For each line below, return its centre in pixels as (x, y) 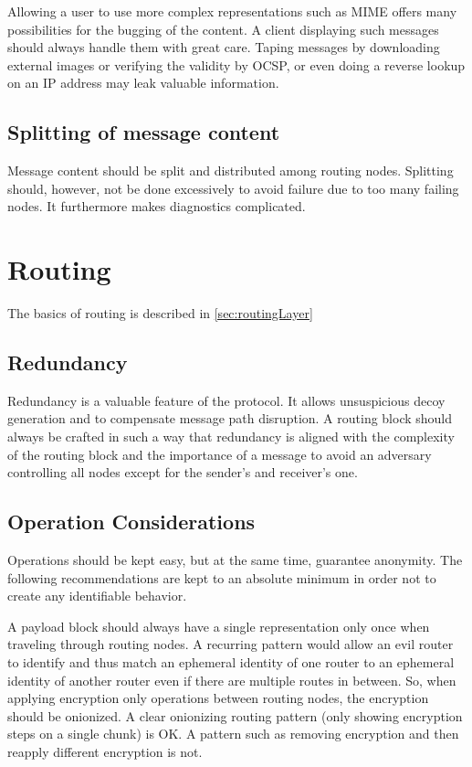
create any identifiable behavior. (97, 596)
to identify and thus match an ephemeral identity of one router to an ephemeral (231, 662)
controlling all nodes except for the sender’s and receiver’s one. (183, 472)
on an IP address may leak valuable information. (143, 83)
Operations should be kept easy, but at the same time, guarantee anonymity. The (235, 560)
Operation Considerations (131, 522)
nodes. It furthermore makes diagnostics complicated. (157, 206)
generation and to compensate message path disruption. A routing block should (230, 418)
